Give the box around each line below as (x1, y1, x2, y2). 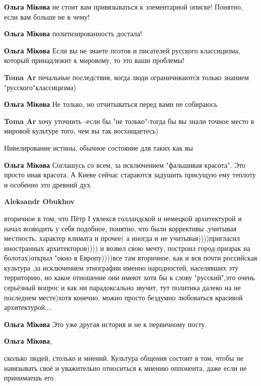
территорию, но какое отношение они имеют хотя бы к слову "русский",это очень (4, 272, 255, 283)
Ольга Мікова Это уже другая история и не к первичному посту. (4, 318, 207, 329)
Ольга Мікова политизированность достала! (4, 28, 142, 39)
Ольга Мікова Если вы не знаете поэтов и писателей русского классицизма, (4, 45, 240, 55)
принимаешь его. (4, 372, 56, 383)
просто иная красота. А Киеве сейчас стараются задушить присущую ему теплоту (4, 169, 256, 180)
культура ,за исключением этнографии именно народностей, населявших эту (4, 262, 238, 273)
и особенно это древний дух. (4, 179, 93, 189)
